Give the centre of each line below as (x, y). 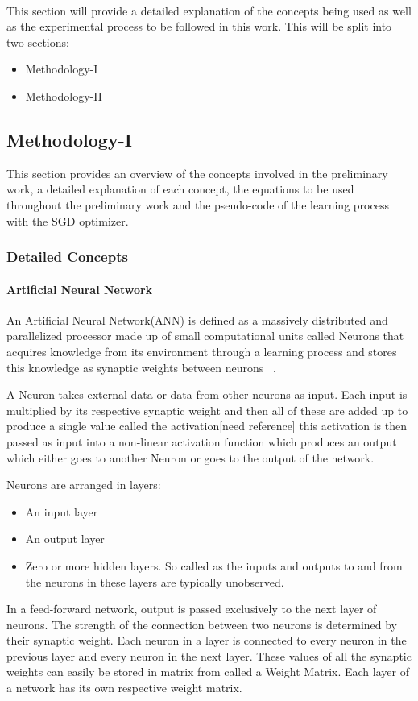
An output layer (65, 539)
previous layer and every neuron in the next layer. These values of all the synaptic (209, 655)
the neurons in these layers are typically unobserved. (155, 581)
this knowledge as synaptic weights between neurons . (141, 367)
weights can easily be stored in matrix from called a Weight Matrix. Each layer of (208, 672)
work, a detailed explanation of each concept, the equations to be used (180, 189)
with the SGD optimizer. (68, 220)
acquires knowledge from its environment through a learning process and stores (202, 351)
